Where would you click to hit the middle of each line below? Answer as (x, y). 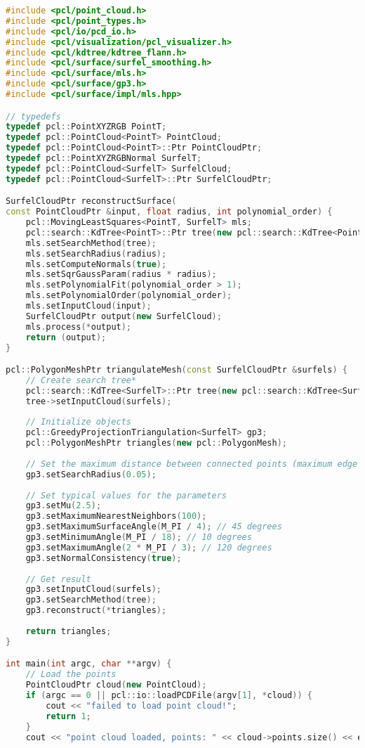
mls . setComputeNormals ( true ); (96, 264)
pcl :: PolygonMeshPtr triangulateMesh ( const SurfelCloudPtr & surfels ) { (177, 370)
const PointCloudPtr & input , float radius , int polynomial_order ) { (169, 212)
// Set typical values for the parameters (126, 495)
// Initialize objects (78, 422)
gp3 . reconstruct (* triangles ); (96, 611)
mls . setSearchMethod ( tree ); (91, 243)
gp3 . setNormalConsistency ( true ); (104, 558)
